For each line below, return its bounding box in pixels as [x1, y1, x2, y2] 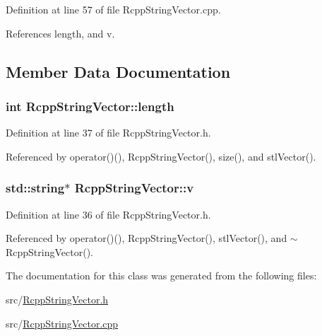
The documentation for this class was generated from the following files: [6, 268, 317, 283]
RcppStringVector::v [74, 179, 194, 197]
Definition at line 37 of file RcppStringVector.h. [6, 125, 211, 140]
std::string [6, 179, 65, 197]
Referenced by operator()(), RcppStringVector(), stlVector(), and [6, 231, 287, 245]
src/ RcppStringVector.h [6, 291, 109, 306]
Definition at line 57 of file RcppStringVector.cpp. [6, 2, 221, 16]
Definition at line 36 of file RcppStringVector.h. [6, 207, 211, 221]
